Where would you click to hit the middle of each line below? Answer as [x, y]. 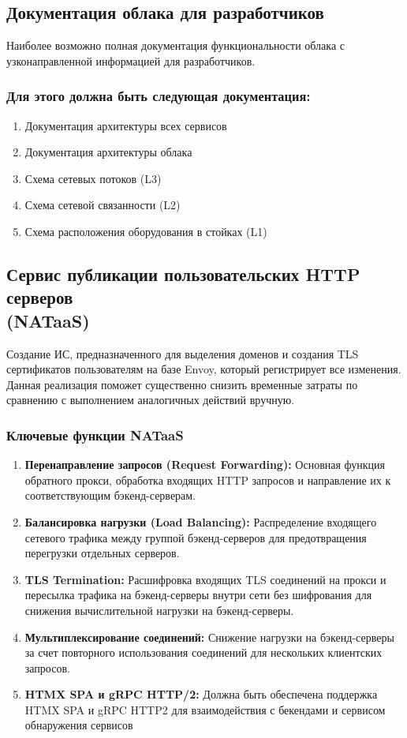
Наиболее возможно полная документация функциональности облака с [175, 45]
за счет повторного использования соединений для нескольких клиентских [203, 652]
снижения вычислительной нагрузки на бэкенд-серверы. [159, 610]
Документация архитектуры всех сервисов [126, 125]
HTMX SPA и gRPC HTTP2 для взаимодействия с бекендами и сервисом [205, 709]
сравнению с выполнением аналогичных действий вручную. [151, 400]
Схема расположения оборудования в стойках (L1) [146, 231]
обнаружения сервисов [79, 725]
